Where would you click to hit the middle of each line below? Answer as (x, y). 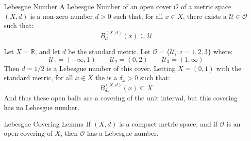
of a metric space (206, 6)
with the (229, 68)
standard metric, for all (39, 78)
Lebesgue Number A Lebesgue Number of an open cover (88, 6)
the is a (106, 78)
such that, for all (138, 16)
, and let (48, 51)
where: (223, 51)
